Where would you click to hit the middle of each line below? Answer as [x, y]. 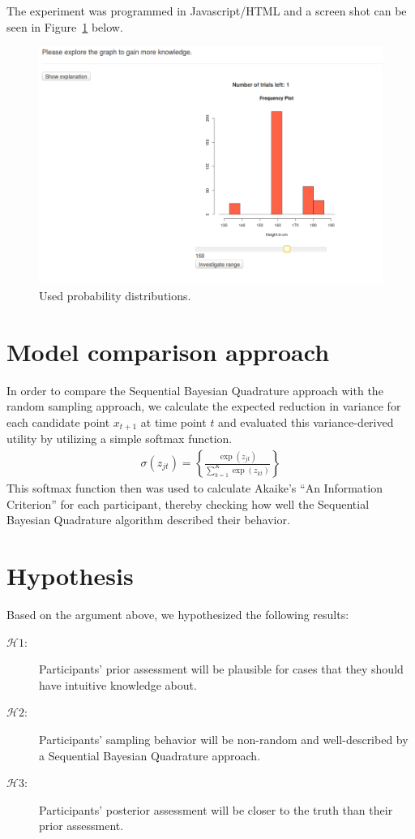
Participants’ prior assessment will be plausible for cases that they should [221, 669]
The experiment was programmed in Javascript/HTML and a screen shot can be [207, 11]
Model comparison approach [168, 351]
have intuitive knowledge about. [118, 684]
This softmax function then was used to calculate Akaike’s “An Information [195, 488]
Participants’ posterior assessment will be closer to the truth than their [216, 809]
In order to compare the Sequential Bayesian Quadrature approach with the [195, 390]
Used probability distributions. [115, 296]
